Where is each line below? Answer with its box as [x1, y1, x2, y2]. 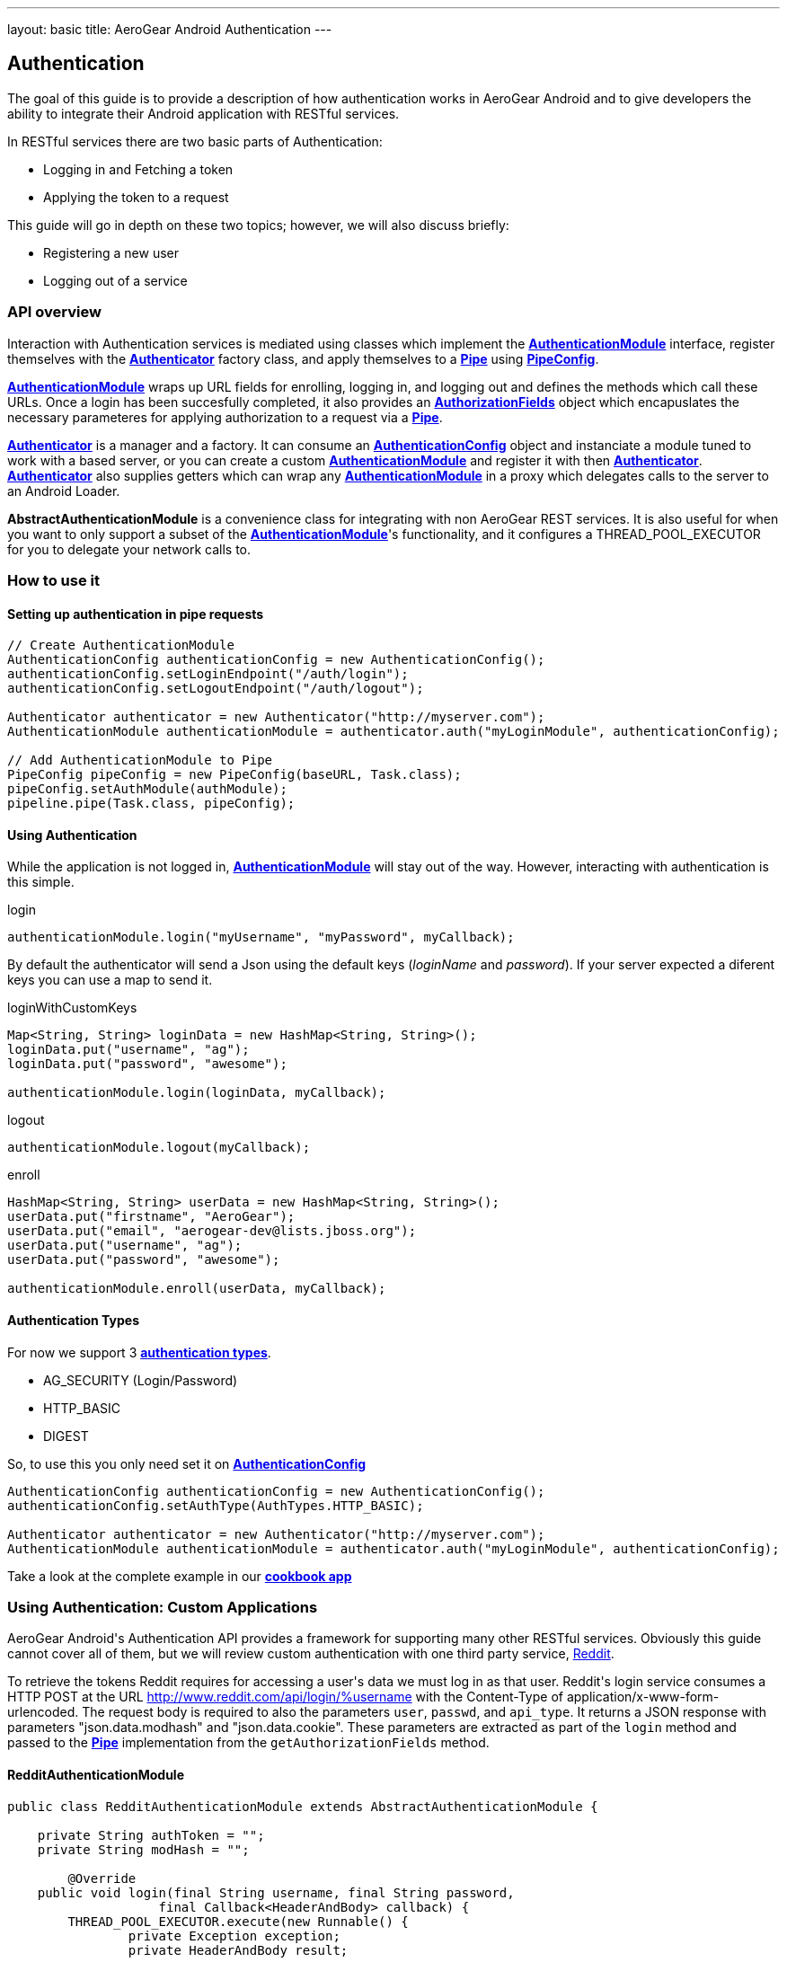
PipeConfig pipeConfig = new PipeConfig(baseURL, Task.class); [7, 767, 462, 782]
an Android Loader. [7, 482, 120, 499]
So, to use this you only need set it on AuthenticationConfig [7, 1455, 367, 1471]
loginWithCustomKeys [7, 1000, 137, 1016]
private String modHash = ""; [37, 1842, 250, 1857]
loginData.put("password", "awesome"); [7, 1056, 287, 1072]
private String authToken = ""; [37, 1827, 265, 1843]
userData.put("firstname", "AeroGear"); [7, 1209, 296, 1224]
